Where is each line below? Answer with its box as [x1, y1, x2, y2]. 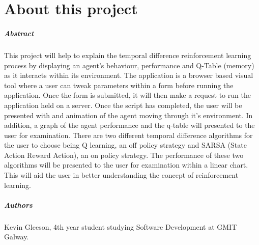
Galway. [4, 231, 29, 242]
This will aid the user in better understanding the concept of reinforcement [4, 170, 239, 180]
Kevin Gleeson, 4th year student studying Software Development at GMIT [4, 221, 237, 232]
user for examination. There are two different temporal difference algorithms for [4, 129, 253, 140]
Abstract [4, 28, 34, 38]
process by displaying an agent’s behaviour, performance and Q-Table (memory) [4, 60, 254, 70]
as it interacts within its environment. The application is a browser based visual [4, 70, 253, 80]
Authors [4, 199, 33, 210]
